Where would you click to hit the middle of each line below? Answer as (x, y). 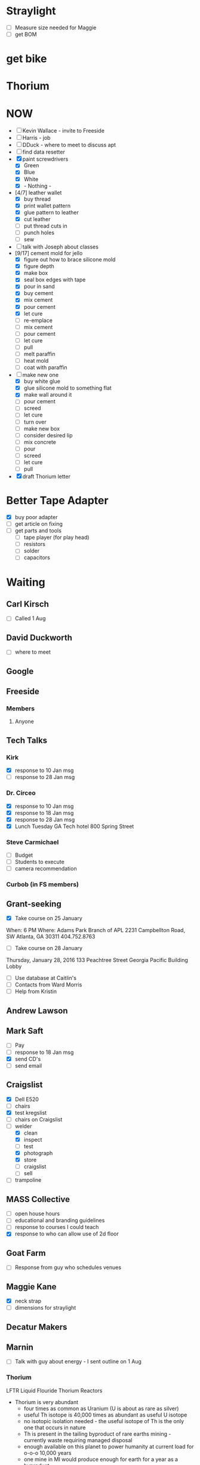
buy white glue (42, 381)
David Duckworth (39, 638)
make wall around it (48, 395)
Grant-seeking (34, 904)
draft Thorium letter (46, 476)
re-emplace (38, 320)
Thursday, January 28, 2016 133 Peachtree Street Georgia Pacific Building (97, 960)
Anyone (24, 722)
